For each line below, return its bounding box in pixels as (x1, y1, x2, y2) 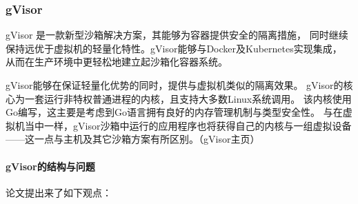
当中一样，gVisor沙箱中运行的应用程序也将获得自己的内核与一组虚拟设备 (24, 118, 352, 132)
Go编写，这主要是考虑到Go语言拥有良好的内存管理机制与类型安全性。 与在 (6, 105, 343, 119)
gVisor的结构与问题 (6, 159, 95, 173)
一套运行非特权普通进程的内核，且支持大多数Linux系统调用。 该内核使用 (24, 91, 352, 105)
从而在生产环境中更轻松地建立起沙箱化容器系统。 (6, 54, 228, 69)
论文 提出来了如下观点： (6, 185, 112, 199)
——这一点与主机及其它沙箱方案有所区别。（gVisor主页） (6, 132, 260, 146)
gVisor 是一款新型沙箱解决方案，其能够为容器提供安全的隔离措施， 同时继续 (6, 28, 348, 42)
